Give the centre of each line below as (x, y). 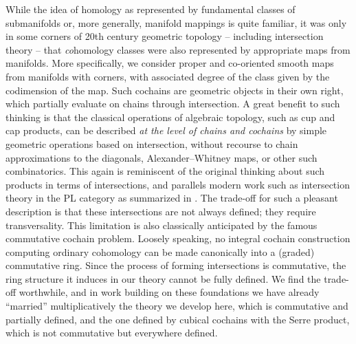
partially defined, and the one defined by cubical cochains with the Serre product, (178, 319)
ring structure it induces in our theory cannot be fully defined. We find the (163, 278)
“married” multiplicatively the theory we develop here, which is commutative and (177, 306)
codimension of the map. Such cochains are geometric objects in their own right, (175, 90)
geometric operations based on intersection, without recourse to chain (152, 143)
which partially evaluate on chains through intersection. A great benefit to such (173, 104)
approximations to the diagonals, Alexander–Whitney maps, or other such (162, 157)
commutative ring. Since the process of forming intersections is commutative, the (176, 265)
